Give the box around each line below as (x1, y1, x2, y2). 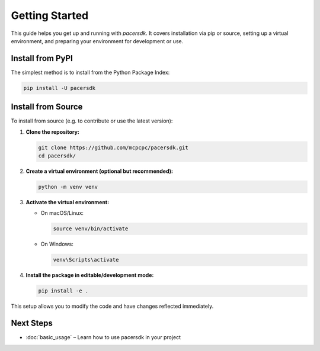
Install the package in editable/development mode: (25, 272, 154, 279)
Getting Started (11, 9, 89, 22)
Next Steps (11, 318, 53, 329)
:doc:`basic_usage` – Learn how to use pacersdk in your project (25, 334, 181, 341)
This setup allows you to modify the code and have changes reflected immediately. (11, 302, 214, 310)
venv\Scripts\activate (53, 256, 119, 263)
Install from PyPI (11, 53, 73, 63)
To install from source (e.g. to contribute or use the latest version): (11, 117, 173, 124)
